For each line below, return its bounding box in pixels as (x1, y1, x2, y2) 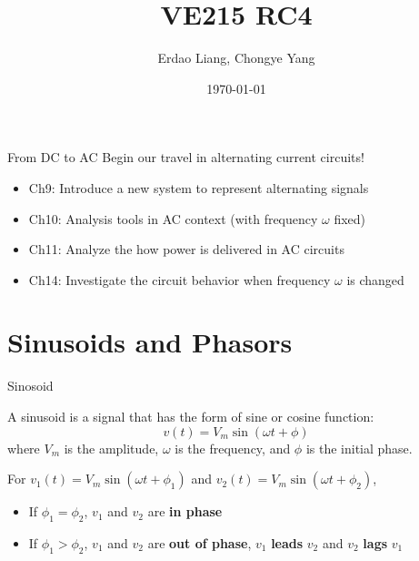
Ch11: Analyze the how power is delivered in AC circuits (28, 240, 344, 259)
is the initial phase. (305, 438, 413, 457)
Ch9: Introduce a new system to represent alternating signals (28, 178, 369, 197)
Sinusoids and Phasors (7, 323, 293, 361)
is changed (346, 270, 404, 289)
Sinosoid (7, 376, 54, 395)
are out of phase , (147, 533, 252, 552)
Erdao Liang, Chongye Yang (157, 48, 315, 67)
